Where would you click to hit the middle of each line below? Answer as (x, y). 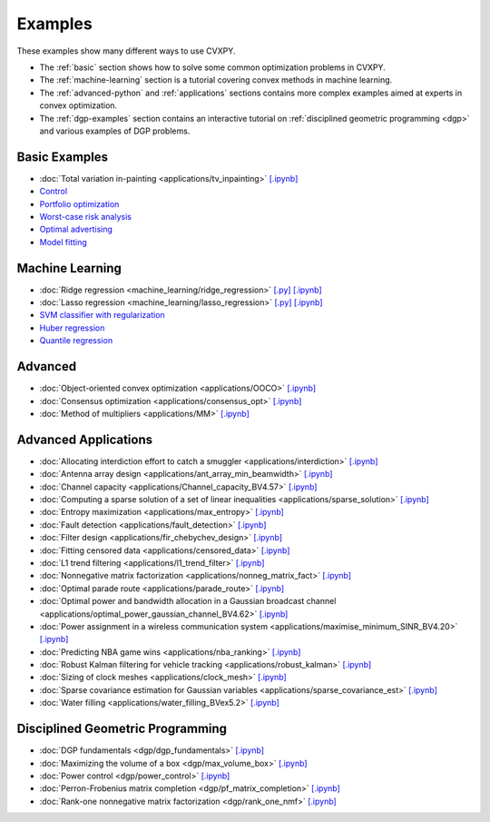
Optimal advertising (76, 229)
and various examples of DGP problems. (115, 131)
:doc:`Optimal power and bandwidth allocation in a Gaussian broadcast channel (188, 601)
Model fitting (64, 242)
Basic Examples (63, 157)
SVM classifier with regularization (102, 315)
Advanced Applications (85, 439)
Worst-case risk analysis (85, 216)
